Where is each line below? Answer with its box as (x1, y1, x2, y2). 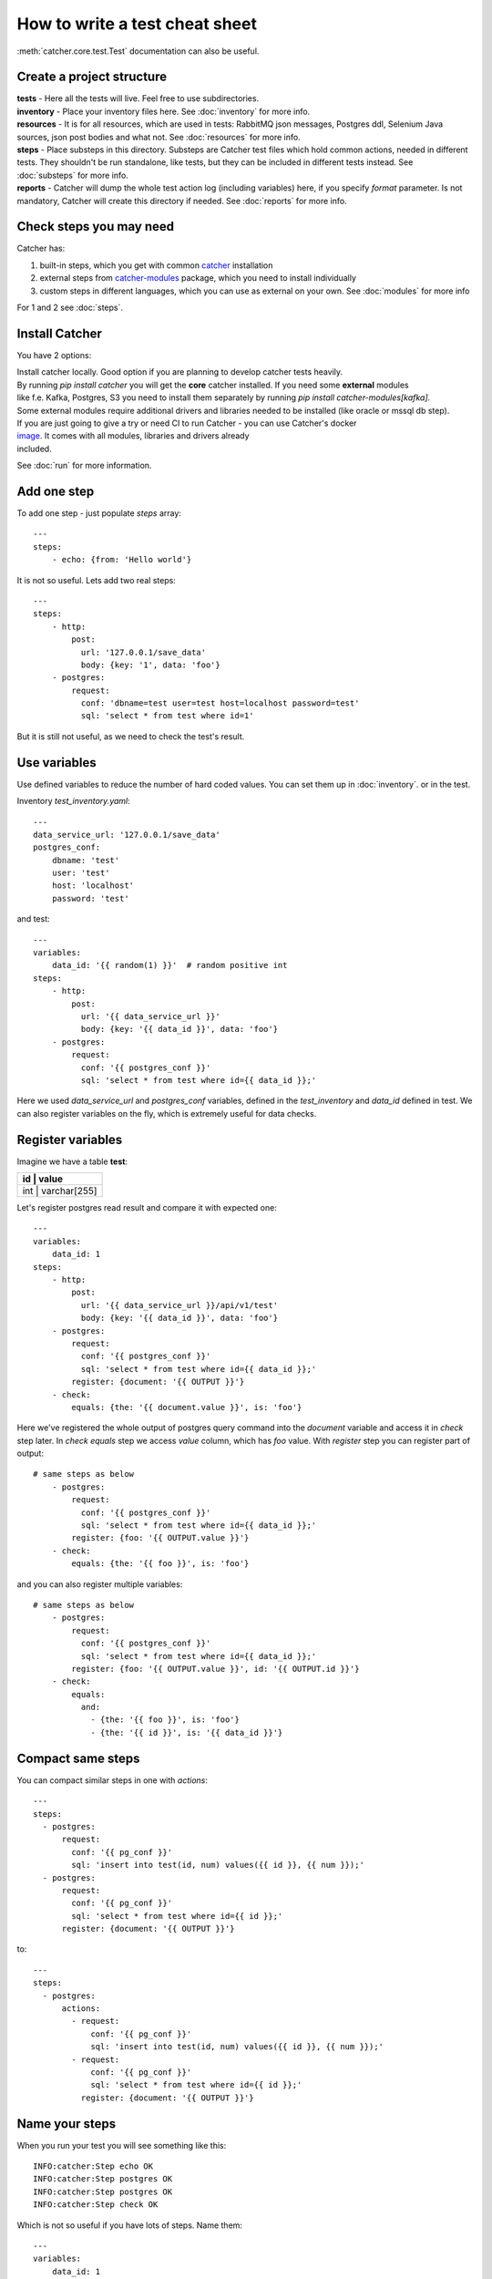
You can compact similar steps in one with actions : (16, 1774, 209, 1786)
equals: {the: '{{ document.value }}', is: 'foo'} (71, 1402, 302, 1412)
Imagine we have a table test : (16, 1156, 128, 1167)
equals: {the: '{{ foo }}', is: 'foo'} (71, 1559, 250, 1569)
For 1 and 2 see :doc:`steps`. (16, 302, 123, 314)
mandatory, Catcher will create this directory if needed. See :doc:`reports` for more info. (16, 195, 347, 206)
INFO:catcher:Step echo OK (33, 2161, 154, 2171)
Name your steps (16, 2116, 117, 2131)
